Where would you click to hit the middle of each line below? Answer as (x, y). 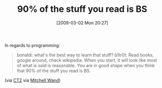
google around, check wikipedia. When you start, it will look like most (87, 60)
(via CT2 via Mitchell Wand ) (33, 80)
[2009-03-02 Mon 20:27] (82, 23)
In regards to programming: (32, 45)
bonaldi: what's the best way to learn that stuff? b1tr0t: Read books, (85, 55)
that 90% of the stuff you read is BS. (54, 71)
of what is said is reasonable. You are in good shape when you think (86, 65)
